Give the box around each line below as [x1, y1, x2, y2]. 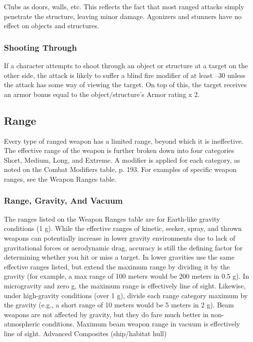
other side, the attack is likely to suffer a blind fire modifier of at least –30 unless [4, 70, 246, 80]
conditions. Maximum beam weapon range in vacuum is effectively [42, 319, 240, 329]
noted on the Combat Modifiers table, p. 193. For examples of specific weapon [4, 164, 237, 174]
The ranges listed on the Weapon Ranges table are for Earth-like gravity [4, 213, 220, 224]
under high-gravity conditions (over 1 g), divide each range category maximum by [4, 290, 248, 300]
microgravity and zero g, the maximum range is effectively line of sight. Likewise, [4, 280, 246, 290]
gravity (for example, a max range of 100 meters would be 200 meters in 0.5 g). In [4, 271, 249, 281]
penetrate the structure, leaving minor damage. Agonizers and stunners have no [4, 11, 242, 21]
